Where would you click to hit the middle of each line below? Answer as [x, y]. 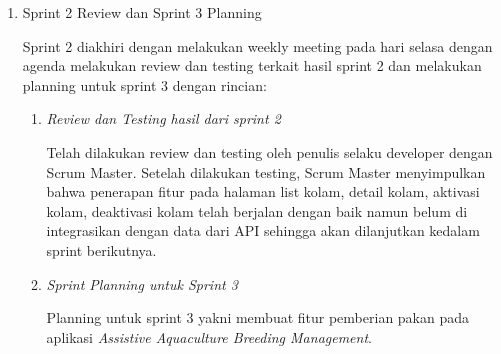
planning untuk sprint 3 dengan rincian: [144, 84]
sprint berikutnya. [101, 249]
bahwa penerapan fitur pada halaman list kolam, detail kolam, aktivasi [263, 191]
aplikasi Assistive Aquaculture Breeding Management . [209, 336]
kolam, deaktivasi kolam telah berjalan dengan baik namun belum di [257, 210]
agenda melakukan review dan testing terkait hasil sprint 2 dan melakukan [252, 65]
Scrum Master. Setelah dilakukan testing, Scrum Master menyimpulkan [266, 171]
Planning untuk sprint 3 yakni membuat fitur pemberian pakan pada [258, 317]
